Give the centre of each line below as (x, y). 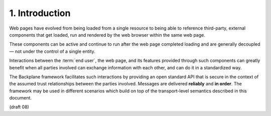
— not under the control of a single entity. (52, 51)
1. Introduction (40, 13)
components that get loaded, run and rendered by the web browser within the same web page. (107, 35)
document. (21, 98)
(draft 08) (19, 107)
